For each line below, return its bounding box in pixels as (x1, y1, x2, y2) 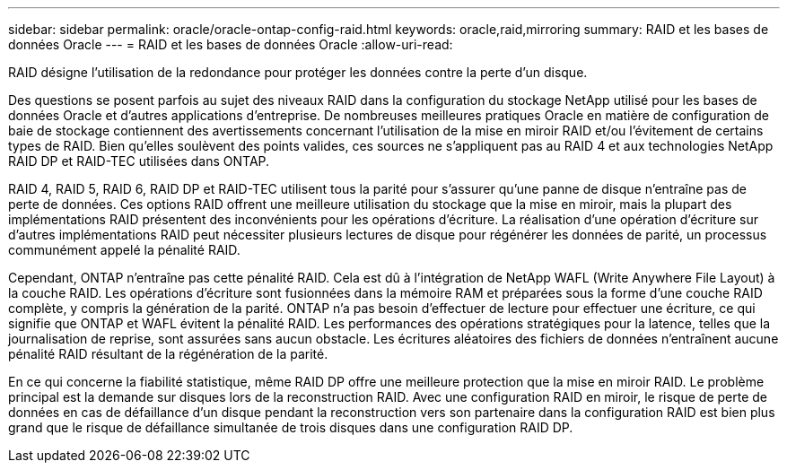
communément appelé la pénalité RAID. (8, 242, 240, 257)
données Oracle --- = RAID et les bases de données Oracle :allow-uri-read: (8, 37, 453, 52)
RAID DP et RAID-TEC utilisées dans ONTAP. (8, 153, 270, 169)
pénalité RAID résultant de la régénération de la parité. (8, 346, 328, 361)
